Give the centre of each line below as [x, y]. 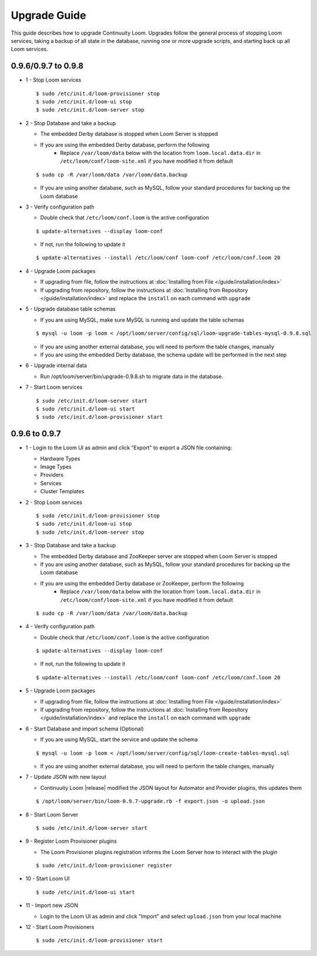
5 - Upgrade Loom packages [60, 691]
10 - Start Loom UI [48, 878]
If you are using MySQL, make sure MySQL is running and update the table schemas [142, 319]
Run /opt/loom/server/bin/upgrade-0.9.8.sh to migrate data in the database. [131, 376]
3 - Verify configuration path [60, 207]
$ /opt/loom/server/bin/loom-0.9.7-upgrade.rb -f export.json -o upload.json [151, 801]
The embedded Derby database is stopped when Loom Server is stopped [129, 134]
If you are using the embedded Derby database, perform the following [125, 144]
